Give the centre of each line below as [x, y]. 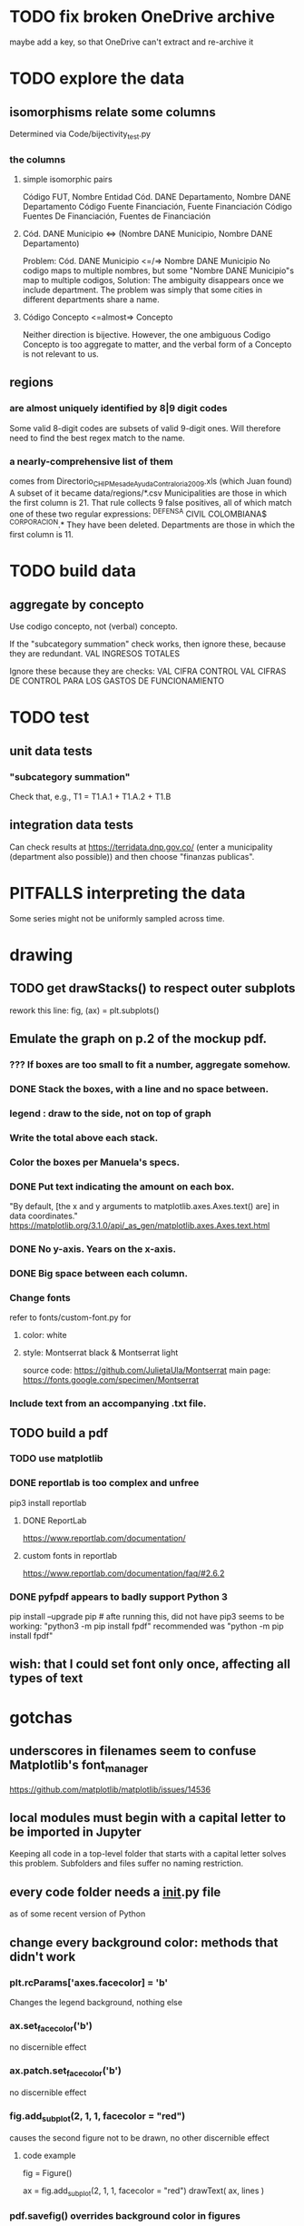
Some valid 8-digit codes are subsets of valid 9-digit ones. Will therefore [145, 428]
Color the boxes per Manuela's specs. [94, 1162]
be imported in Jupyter [76, 1832]
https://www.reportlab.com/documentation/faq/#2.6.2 [123, 1573]
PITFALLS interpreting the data [127, 893]
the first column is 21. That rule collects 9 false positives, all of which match [151, 502]
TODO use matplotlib [56, 1459]
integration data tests [72, 825]
